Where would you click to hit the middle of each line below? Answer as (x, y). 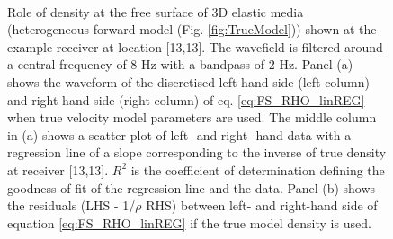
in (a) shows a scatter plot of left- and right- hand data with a (179, 134)
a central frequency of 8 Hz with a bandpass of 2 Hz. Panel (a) (180, 64)
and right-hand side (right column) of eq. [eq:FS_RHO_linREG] (186, 99)
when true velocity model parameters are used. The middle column (192, 117)
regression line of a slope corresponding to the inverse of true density (197, 152)
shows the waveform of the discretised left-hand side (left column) (188, 81)
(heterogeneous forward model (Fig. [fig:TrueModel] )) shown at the (192, 29)
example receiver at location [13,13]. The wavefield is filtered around (195, 46)
